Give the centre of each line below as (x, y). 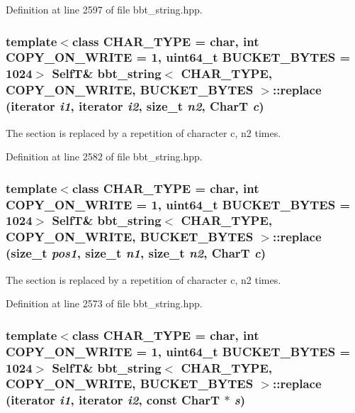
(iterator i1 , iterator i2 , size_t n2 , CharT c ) (135, 106)
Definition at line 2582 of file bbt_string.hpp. (104, 156)
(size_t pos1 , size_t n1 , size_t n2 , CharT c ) (136, 253)
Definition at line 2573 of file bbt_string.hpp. (104, 303)
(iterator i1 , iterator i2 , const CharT (113, 400)
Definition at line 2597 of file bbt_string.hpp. (104, 9)
